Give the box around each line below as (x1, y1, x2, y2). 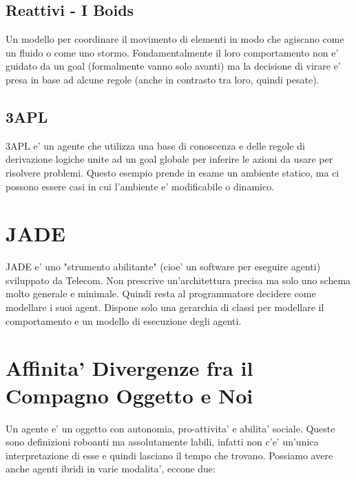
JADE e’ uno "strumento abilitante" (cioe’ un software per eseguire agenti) (6, 259, 321, 274)
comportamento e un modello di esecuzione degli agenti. (6, 313, 242, 328)
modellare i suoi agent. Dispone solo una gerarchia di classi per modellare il (6, 300, 324, 314)
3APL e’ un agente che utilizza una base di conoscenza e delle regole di (6, 138, 305, 152)
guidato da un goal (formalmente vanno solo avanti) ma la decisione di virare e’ (6, 59, 341, 73)
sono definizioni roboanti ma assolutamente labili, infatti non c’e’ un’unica (6, 434, 319, 449)
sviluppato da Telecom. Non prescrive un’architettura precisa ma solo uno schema (6, 272, 351, 287)
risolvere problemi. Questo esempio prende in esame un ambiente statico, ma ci (6, 165, 339, 179)
